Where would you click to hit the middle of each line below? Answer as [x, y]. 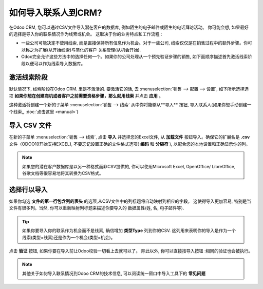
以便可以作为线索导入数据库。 [55, 63]
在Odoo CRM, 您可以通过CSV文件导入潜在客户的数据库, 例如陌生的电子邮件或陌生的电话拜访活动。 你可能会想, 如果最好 [129, 27]
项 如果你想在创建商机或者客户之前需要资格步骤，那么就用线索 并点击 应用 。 [86, 96]
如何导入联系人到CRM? [56, 13]
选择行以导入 [28, 189]
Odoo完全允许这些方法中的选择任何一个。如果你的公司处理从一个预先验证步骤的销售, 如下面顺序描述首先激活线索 [135, 57]
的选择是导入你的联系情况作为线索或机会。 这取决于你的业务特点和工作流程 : [85, 34]
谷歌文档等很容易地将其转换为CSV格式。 [63, 173]
